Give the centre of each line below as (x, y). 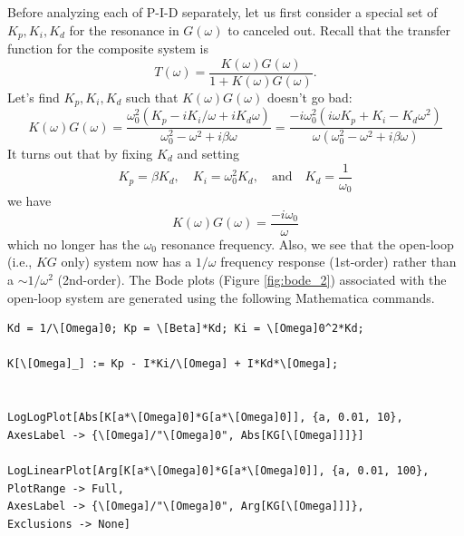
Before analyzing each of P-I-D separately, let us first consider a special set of (222, 12)
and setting (208, 154)
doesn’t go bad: (309, 97)
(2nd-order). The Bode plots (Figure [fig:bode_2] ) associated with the (252, 279)
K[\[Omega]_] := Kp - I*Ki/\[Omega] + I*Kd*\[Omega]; (173, 364)
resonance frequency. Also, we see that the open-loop (307, 244)
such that (152, 97)
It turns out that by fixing (80, 154)
